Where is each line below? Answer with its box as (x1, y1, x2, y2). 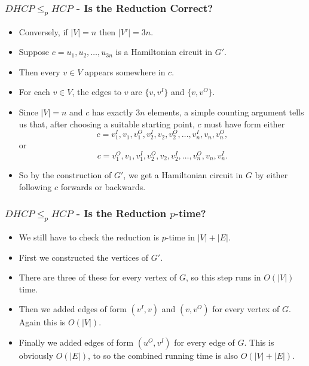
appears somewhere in (85, 65, 166, 78)
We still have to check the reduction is (19, 230, 160, 243)
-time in (166, 230, 195, 243)
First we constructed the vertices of (19, 251, 149, 263)
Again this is (19, 316, 66, 328)
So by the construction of (19, 169, 112, 181)
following (19, 180, 52, 193)
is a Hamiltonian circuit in (115, 45, 213, 58)
